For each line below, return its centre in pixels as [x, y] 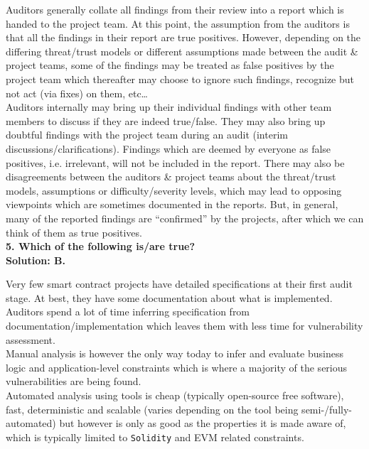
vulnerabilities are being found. [74, 381]
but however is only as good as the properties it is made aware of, [203, 423]
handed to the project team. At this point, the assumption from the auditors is [178, 23]
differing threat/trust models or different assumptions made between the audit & [182, 51]
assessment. [31, 339]
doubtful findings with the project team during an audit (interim [147, 135]
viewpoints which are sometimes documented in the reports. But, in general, [172, 204]
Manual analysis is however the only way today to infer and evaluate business [175, 353]
